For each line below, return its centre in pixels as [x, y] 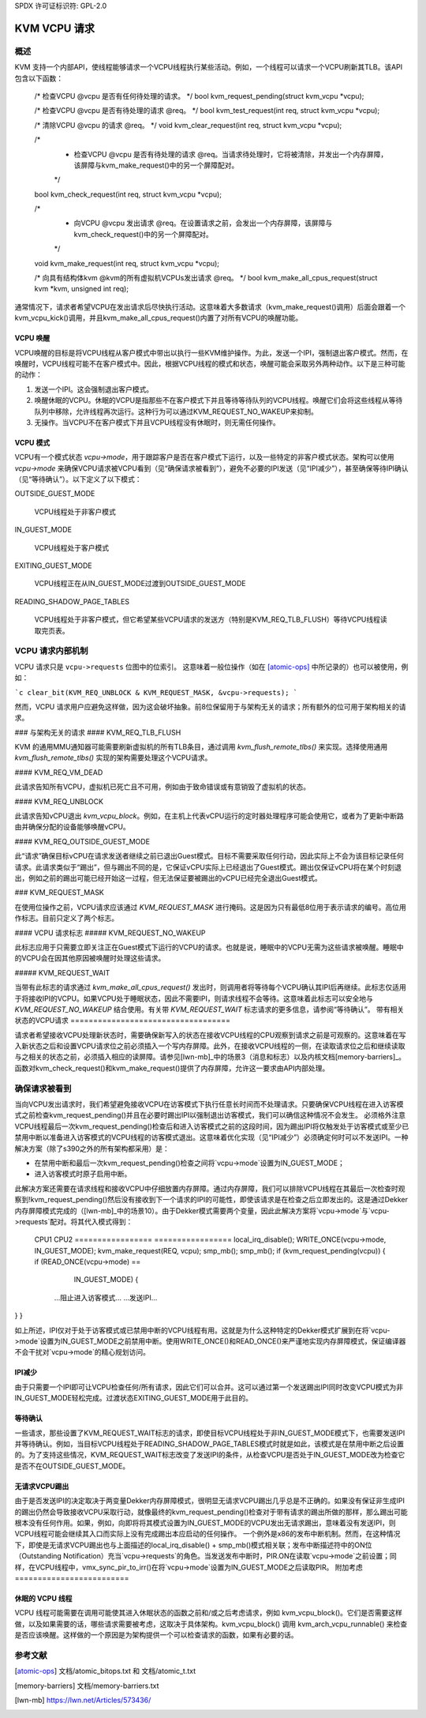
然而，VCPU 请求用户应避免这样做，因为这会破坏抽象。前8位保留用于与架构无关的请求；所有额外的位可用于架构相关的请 [210, 706]
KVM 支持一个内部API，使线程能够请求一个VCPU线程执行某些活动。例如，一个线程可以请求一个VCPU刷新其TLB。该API [209, 67]
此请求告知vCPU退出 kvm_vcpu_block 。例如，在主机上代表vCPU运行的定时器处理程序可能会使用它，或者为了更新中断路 [209, 816]
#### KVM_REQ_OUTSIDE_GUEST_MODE [82, 841]
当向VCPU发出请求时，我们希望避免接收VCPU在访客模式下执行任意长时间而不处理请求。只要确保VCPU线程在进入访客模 [209, 1104]
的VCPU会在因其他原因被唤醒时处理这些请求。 [90, 958]
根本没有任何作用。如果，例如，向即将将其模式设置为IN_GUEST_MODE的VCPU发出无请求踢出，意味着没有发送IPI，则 [205, 1523]
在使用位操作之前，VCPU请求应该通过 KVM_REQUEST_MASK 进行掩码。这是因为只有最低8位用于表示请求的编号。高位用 [210, 907]
